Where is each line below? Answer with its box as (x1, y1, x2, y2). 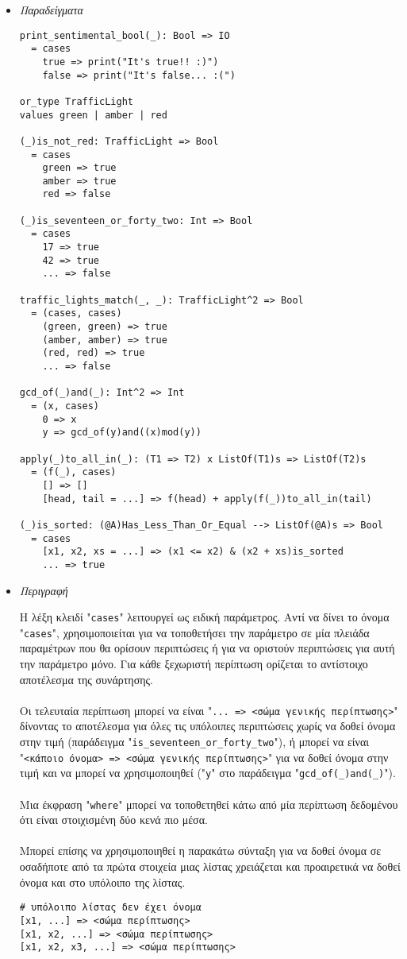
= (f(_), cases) (31, 466, 117, 478)
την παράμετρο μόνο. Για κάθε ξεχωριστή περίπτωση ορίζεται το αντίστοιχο (19, 655, 368, 671)
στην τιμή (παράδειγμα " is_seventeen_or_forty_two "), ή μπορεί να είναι (19, 733, 369, 750)
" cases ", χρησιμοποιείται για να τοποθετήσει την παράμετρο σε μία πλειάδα (19, 624, 370, 640)
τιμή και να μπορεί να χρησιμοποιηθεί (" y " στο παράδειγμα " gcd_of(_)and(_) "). (19, 764, 396, 781)
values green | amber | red (19, 109, 167, 121)
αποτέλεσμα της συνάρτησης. (19, 671, 153, 687)
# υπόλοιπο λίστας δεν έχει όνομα (19, 902, 202, 914)
